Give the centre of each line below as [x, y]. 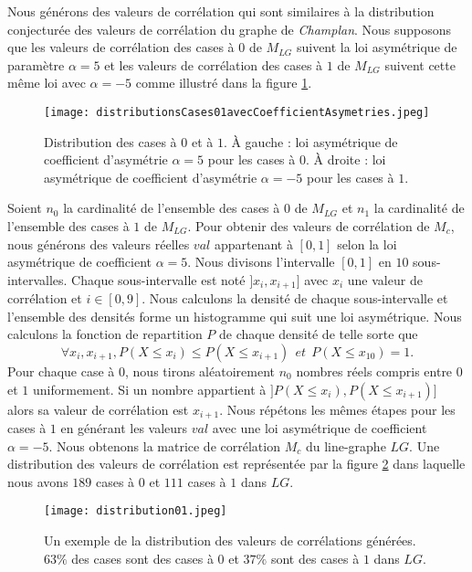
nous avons [38, 481]
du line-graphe [346, 445]
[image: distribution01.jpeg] [136, 511]
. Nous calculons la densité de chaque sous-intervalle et [295, 298]
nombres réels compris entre [374, 371]
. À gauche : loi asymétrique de [310, 141]
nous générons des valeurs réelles [99, 244]
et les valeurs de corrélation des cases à [214, 64]
